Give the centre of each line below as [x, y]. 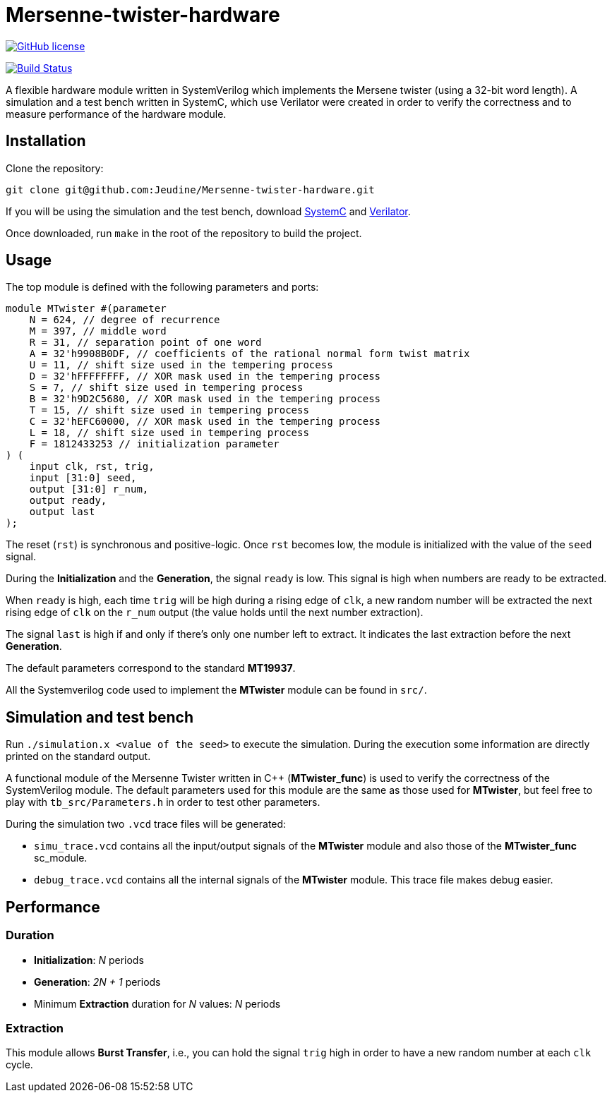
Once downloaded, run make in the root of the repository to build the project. [184, 233]
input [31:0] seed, [83, 478]
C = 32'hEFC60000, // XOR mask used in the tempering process [205, 422]
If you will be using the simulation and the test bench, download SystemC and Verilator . [208, 211]
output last [62, 512]
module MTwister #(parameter [86, 309]
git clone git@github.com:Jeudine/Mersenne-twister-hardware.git [190, 189]
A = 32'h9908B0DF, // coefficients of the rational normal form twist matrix [250, 354]
